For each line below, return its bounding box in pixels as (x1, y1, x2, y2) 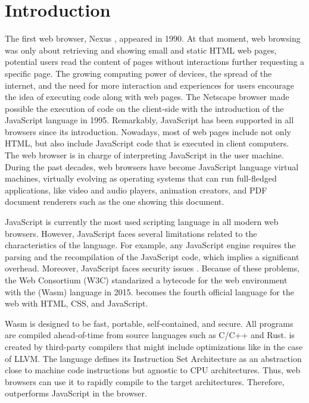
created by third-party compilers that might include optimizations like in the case (5, 340, 303, 352)
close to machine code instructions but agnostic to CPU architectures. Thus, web (5, 364, 301, 376)
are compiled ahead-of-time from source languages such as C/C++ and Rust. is (5, 329, 295, 341)
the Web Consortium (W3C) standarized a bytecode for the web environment (5, 274, 288, 286)
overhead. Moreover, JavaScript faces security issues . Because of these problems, (5, 262, 300, 274)
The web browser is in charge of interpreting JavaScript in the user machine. (5, 149, 284, 161)
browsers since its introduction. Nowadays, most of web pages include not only (5, 125, 291, 138)
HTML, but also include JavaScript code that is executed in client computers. (5, 137, 289, 149)
